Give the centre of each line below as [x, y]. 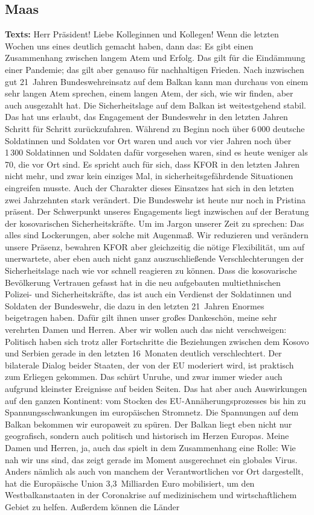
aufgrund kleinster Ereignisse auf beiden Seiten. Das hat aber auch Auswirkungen [156, 389]
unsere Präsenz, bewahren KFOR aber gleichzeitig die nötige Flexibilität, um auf [155, 246]
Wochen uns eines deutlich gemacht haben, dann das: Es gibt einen [129, 46]
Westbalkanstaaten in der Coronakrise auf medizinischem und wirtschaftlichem [151, 495]
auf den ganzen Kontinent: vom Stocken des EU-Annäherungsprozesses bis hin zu [155, 400]
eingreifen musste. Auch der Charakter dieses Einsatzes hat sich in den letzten [149, 187]
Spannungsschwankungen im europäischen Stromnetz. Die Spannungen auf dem [152, 412]
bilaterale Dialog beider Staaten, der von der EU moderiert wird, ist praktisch [149, 365]
